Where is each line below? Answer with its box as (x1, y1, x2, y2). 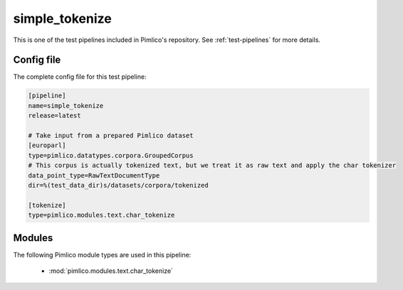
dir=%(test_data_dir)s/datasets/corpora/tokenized (28, 181, 209, 189)
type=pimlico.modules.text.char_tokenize (28, 211, 175, 220)
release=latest (28, 112, 81, 120)
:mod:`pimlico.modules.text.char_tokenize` (48, 267, 174, 275)
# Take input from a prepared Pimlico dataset (28, 131, 194, 139)
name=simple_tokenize (28, 102, 104, 109)
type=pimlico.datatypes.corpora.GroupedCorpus (28, 151, 194, 159)
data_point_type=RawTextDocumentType (28, 171, 160, 179)
